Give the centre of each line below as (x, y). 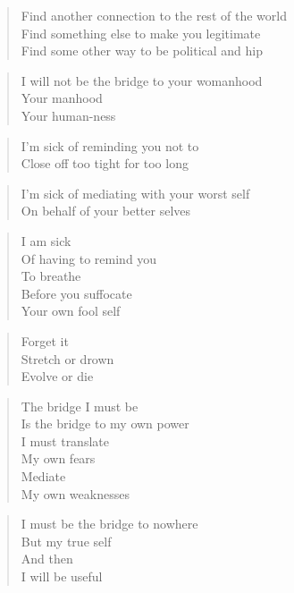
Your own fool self (71, 311)
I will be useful (62, 576)
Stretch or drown (67, 358)
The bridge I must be (80, 406)
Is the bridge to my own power (105, 424)
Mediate (43, 476)
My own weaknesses (75, 493)
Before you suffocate (76, 293)
